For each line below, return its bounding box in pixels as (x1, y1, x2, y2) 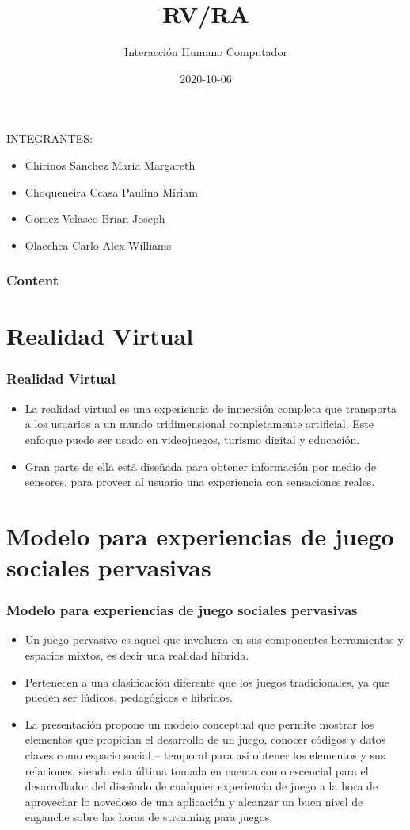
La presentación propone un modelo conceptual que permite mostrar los (25, 715, 374, 732)
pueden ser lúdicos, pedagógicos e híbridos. (25, 689, 233, 706)
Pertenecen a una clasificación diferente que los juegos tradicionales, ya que (25, 673, 390, 690)
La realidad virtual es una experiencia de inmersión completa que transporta (25, 400, 397, 416)
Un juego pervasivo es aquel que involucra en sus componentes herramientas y (25, 631, 404, 648)
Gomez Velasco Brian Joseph (25, 210, 165, 227)
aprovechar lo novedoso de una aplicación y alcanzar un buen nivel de (25, 793, 363, 809)
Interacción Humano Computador (124, 44, 287, 60)
